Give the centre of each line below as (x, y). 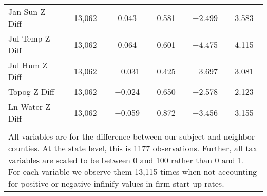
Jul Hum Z (28, 65)
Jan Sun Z (27, 12)
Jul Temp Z (29, 38)
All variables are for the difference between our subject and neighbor (132, 136)
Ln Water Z (30, 106)
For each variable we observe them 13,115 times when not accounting (133, 172)
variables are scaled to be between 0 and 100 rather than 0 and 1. (126, 160)
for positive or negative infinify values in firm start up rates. (116, 183)
